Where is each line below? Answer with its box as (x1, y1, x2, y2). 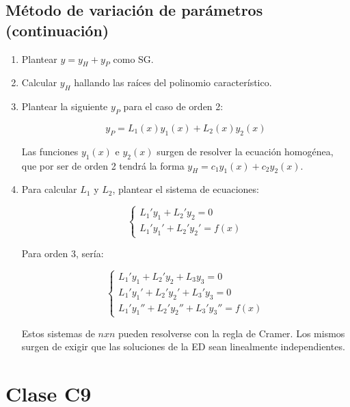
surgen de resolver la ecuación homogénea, (157, 144, 334, 158)
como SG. (113, 51, 154, 66)
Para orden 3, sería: (21, 246, 104, 261)
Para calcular (21, 182, 77, 196)
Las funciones (21, 144, 79, 158)
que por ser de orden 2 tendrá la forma (21, 158, 185, 172)
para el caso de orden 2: (123, 99, 224, 114)
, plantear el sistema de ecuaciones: (112, 182, 259, 196)
